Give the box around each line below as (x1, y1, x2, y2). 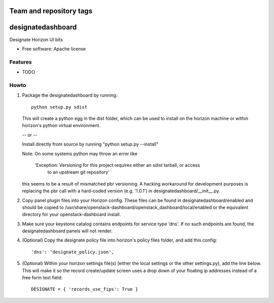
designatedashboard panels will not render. (22, 228, 113, 234)
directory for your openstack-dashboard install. (22, 211, 121, 218)
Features (9, 58, 32, 66)
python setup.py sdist (31, 104, 88, 110)
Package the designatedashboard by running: (22, 92, 118, 99)
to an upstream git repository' (47, 169, 110, 175)
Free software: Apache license (22, 46, 86, 52)
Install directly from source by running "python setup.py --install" (22, 141, 159, 147)
